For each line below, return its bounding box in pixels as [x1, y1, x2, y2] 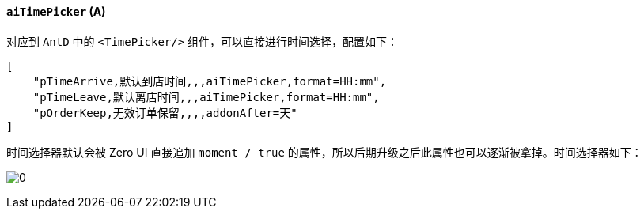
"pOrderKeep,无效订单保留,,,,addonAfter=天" [32, 106, 297, 119]
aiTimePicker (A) [6, 5, 106, 18]
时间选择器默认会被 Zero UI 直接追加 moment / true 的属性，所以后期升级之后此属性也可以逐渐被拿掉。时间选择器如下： [6, 145, 642, 159]
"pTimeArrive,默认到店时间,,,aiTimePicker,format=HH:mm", [32, 74, 387, 88]
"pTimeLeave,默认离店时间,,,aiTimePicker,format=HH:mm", [32, 90, 380, 104]
